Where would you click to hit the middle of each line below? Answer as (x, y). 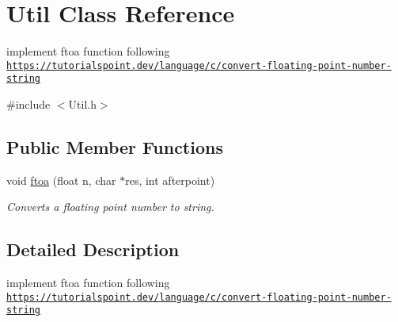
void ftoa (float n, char (61, 180)
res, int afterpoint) (170, 180)
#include (28, 104)
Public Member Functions (115, 147)
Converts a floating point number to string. (110, 207)
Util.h (82, 104)
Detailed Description (93, 249)
